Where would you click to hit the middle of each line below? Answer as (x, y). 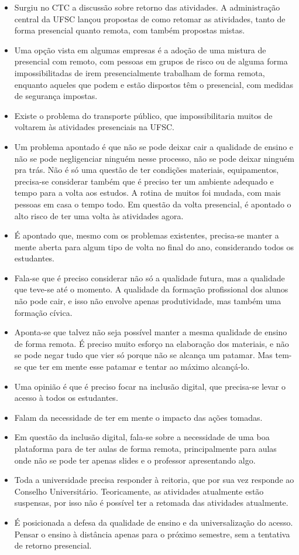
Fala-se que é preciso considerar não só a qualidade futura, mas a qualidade (149, 277)
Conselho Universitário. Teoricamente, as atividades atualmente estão (139, 491)
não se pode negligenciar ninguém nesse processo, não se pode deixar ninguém (154, 158)
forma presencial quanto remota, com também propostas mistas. (130, 30)
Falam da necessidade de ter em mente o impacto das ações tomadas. (138, 417)
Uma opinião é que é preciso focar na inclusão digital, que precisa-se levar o (150, 386)
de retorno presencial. (53, 545)
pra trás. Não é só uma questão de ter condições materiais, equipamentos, (147, 170)
